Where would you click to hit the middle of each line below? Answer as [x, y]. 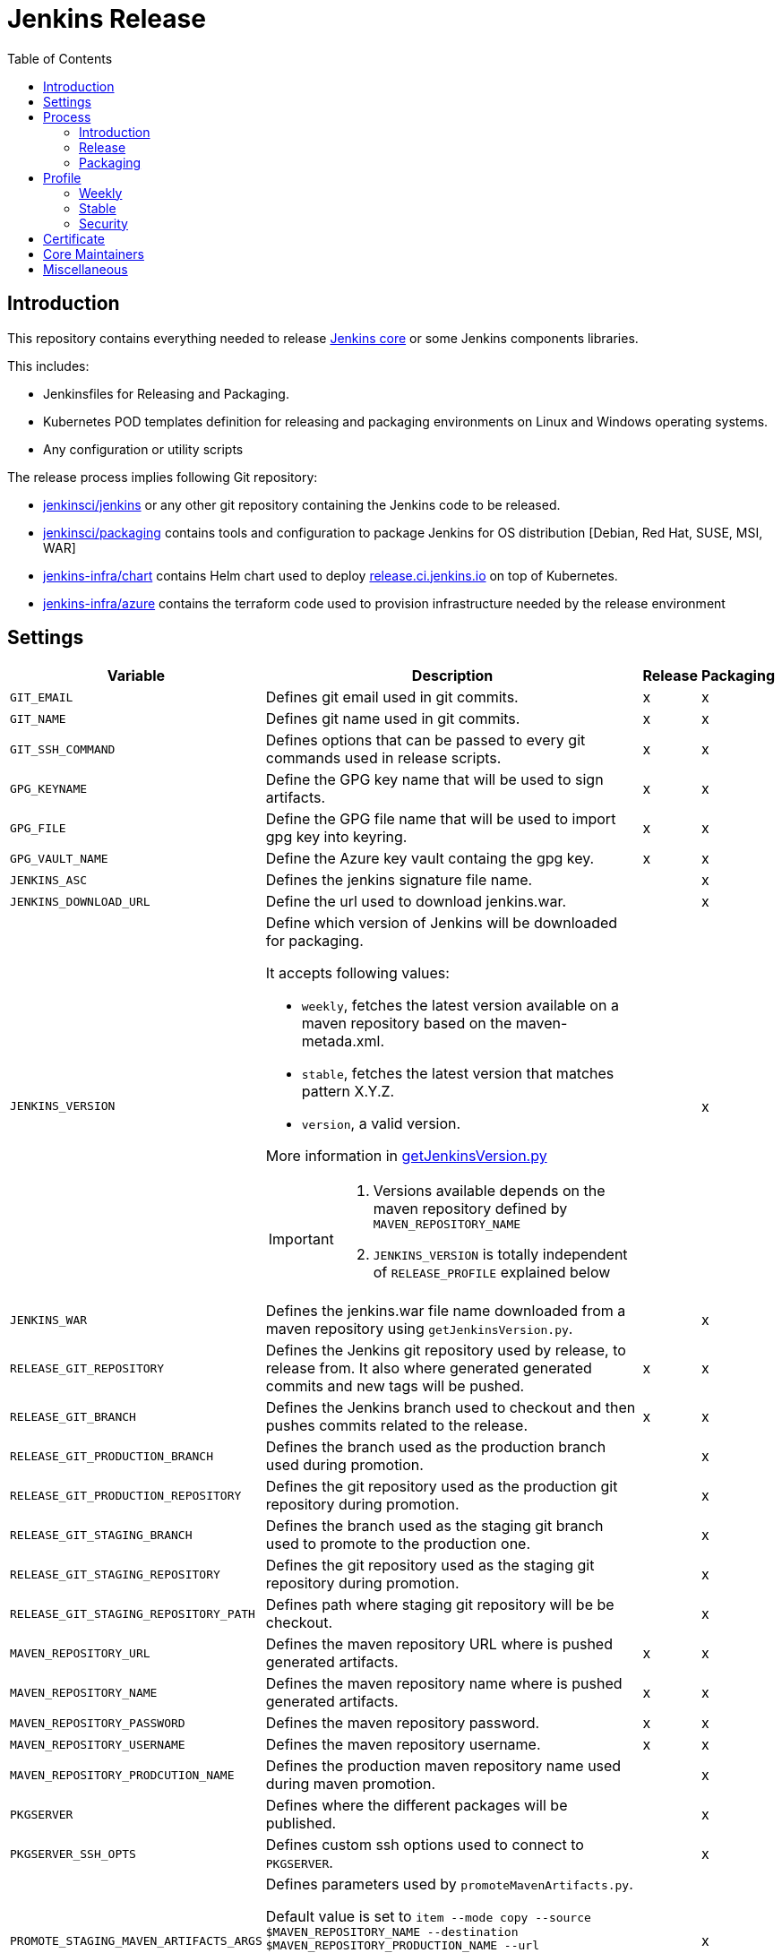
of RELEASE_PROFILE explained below [492, 1273]
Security [103, 223]
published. [301, 1824]
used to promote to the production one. [398, 1544]
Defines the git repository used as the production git [442, 1487]
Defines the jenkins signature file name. [399, 880]
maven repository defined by [470, 1209]
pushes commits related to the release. [397, 1426]
